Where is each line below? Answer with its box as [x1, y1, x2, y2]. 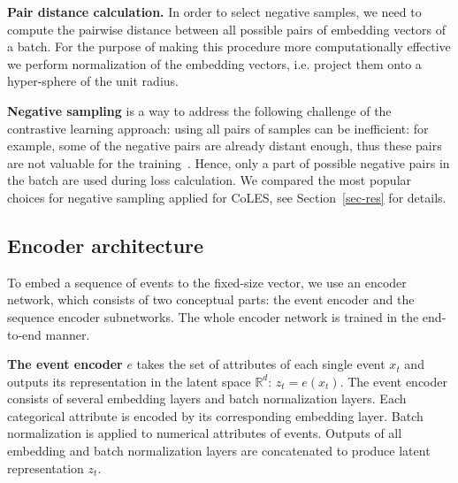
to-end [7, 325, 42, 343]
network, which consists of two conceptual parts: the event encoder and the [7, 290, 415, 309]
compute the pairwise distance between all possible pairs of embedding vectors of [7, 19, 446, 38]
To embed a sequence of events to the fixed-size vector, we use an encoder [7, 272, 407, 291]
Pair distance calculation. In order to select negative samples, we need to [7, 3, 422, 20]
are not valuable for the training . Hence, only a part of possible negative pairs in [7, 153, 450, 172]
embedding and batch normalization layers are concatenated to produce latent [7, 441, 431, 460]
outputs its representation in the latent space [7, 372, 251, 390]
